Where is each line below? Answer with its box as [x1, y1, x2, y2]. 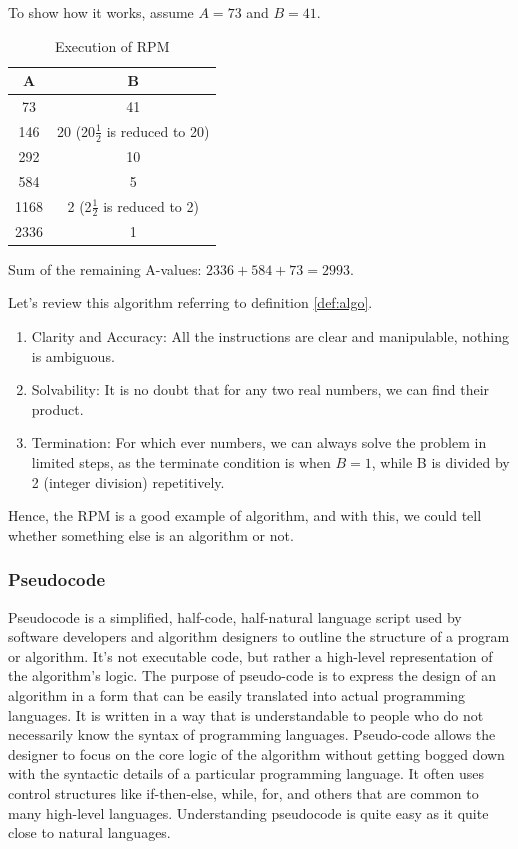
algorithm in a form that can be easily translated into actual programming [8, 684, 465, 705]
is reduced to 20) [106, 120, 210, 141]
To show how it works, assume [8, 2, 194, 22]
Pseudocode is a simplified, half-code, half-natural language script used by [8, 606, 462, 627]
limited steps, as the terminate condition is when [31, 451, 331, 472]
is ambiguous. [31, 345, 115, 366]
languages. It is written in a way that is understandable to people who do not [8, 704, 484, 725]
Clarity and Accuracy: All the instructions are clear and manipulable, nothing [31, 326, 509, 346]
